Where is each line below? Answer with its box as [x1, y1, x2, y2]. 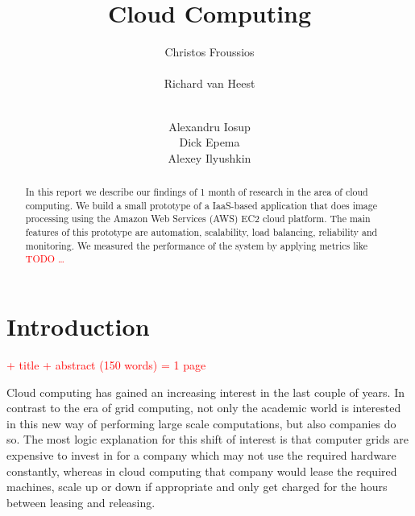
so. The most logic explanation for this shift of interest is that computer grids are [6, 431, 409, 448]
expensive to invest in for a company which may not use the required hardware [6, 446, 396, 463]
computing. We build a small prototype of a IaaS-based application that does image [25, 198, 378, 212]
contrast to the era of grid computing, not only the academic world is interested [6, 399, 401, 416]
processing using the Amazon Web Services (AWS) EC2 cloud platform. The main [25, 212, 371, 225]
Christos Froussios [164, 43, 255, 60]
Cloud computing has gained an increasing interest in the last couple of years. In [6, 383, 405, 400]
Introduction [6, 310, 150, 343]
